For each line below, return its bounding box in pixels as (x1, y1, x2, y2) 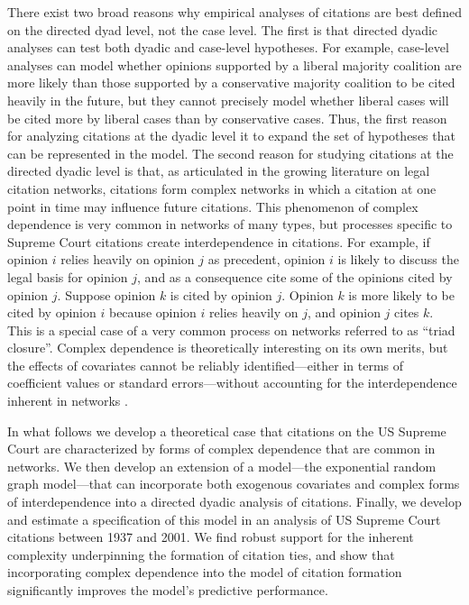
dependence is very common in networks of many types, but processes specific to (7, 215, 453, 234)
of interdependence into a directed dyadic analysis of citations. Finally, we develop (7, 492, 462, 511)
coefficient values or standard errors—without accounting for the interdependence (7, 373, 457, 392)
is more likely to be (348, 285, 455, 304)
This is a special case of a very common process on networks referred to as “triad (7, 320, 455, 339)
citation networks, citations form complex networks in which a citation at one (7, 179, 437, 197)
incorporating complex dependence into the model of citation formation (7, 563, 402, 582)
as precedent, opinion (207, 250, 326, 269)
